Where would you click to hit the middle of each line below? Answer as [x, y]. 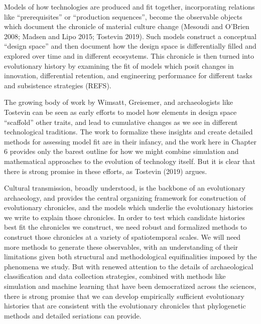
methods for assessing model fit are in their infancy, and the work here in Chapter [130, 141]
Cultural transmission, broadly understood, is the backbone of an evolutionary [125, 188]
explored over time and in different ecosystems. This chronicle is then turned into [129, 55]
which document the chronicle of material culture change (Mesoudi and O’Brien [127, 26]
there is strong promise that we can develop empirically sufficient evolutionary [124, 296]
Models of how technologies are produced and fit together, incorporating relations [129, 7]
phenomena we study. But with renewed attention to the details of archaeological [129, 266]
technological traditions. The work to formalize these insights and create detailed [128, 132]
